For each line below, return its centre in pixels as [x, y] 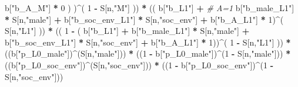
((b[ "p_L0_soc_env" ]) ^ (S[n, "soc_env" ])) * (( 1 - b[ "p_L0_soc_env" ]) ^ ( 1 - [139, 65]
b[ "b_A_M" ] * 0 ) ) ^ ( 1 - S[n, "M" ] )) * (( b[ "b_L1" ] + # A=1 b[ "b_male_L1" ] [150, 8]
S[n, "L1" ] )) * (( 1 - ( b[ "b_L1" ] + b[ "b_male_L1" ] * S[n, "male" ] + [127, 31]
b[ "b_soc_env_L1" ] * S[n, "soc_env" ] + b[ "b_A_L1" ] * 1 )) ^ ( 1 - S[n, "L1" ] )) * [148, 42]
